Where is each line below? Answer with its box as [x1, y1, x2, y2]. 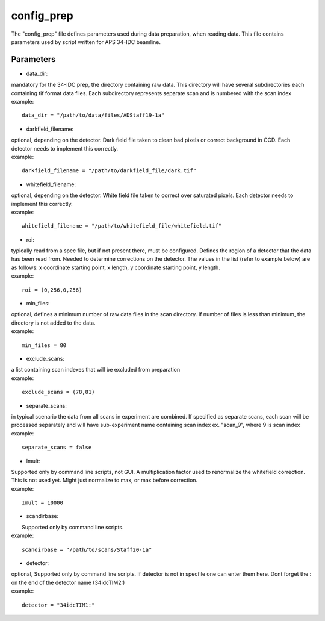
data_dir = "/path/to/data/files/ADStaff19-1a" [22, 112, 165, 119]
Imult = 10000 [22, 499, 63, 506]
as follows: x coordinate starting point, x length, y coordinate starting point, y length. [11, 264, 221, 271]
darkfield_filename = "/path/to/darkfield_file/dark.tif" [22, 167, 197, 174]
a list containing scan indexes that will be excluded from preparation [11, 366, 181, 373]
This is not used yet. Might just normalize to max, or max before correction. [11, 476, 198, 484]
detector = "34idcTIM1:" [22, 601, 95, 608]
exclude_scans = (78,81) [22, 389, 95, 396]
